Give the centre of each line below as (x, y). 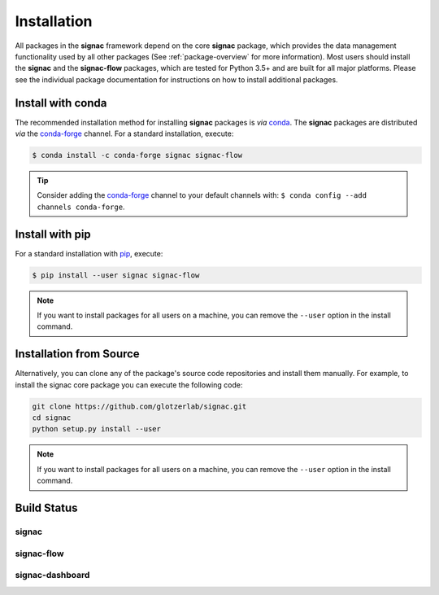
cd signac (52, 418)
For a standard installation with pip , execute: (89, 253)
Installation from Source (77, 354)
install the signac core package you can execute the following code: (129, 385)
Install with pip (53, 234)
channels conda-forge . (81, 207)
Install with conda (61, 103)
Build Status (46, 508)
